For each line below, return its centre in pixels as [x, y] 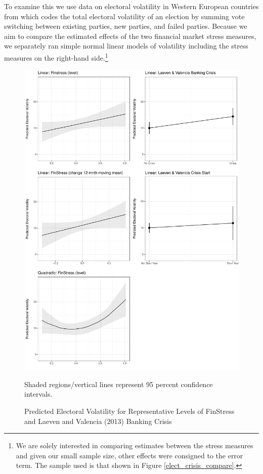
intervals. [38, 394]
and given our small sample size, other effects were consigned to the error [129, 455]
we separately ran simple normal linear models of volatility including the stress [126, 46]
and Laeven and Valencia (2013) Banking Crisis [98, 421]
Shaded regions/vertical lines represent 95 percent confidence [119, 384]
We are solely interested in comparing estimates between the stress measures [135, 445]
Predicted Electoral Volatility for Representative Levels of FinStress [129, 411]
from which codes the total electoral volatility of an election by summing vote [124, 16]
